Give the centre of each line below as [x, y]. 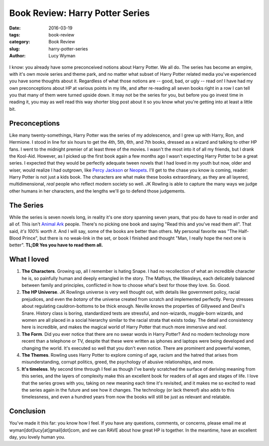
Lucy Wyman [62, 56]
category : [20, 42]
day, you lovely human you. [37, 437]
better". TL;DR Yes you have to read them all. [56, 245]
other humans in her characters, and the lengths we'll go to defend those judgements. [97, 191]
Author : [17, 56]
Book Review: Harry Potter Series [79, 13]
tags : [15, 34]
